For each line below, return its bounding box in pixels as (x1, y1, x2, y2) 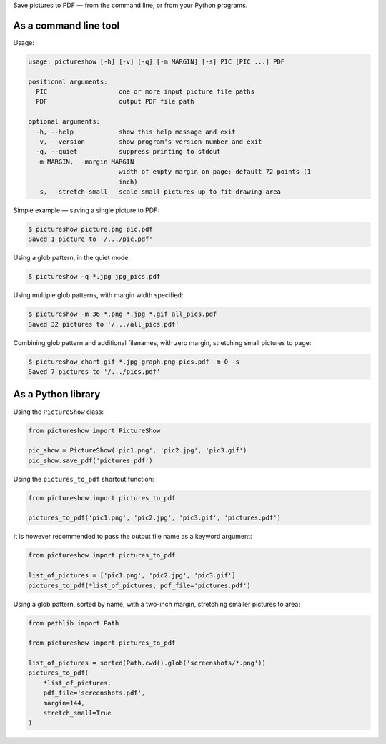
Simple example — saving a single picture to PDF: (13, 206, 160, 214)
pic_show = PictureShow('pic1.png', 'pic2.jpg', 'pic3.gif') (28, 447, 247, 455)
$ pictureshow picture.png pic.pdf (28, 225, 153, 233)
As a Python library (13, 388, 101, 400)
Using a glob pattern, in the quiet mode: (13, 254, 131, 262)
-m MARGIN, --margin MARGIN (36, 157, 134, 166)
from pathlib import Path (28, 619, 119, 627)
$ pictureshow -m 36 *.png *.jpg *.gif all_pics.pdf (28, 310, 217, 318)
